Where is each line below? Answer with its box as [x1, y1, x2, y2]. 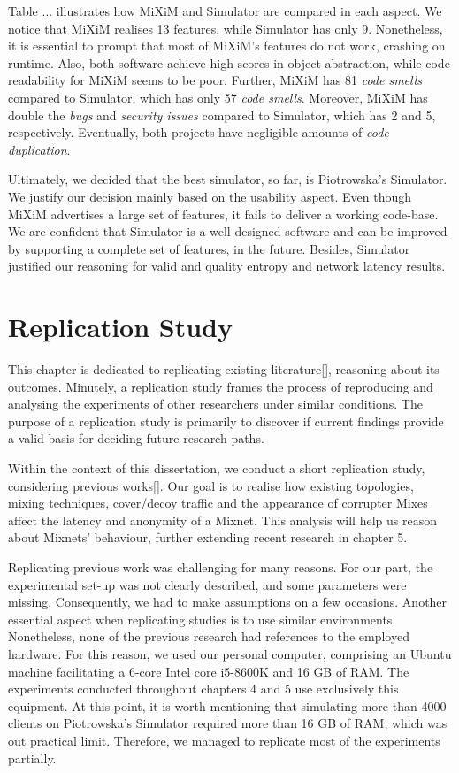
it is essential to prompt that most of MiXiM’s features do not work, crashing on [8, 36, 446, 55]
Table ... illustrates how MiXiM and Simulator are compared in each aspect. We [8, 2, 442, 19]
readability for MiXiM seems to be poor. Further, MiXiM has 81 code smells [8, 71, 423, 89]
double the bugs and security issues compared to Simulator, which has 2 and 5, [8, 105, 436, 124]
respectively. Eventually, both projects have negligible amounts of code [8, 123, 389, 142]
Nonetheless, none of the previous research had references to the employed [8, 627, 409, 646]
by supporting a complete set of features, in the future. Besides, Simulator [8, 239, 410, 257]
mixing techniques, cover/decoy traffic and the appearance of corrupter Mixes [8, 494, 428, 512]
